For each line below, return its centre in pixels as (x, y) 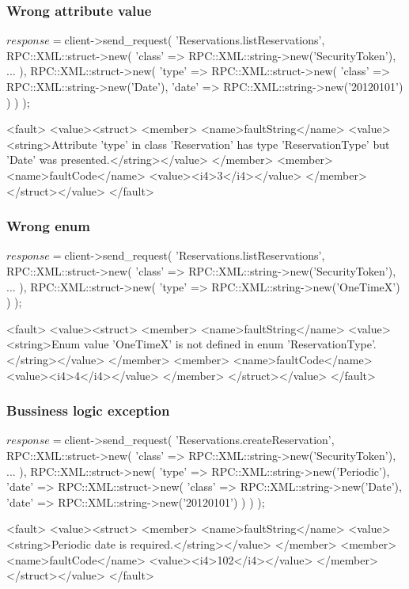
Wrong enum (48, 226)
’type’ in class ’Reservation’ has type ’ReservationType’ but (245, 144)
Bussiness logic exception (88, 410)
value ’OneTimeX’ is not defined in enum (184, 344)
